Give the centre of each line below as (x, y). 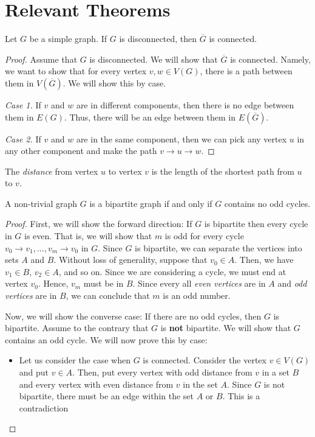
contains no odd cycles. (267, 203)
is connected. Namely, (270, 59)
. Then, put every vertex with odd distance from (162, 372)
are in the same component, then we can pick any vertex (181, 138)
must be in (103, 283)
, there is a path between (246, 71)
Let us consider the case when (75, 360)
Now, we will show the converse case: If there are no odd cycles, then (133, 316)
